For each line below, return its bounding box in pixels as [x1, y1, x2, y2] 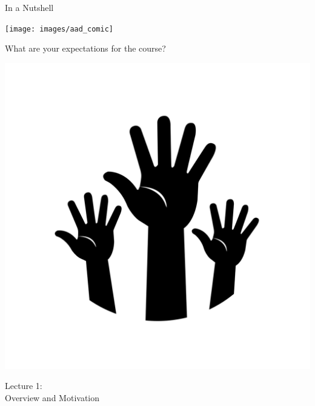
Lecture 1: [5, 379, 42, 392]
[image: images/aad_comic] [5, 24, 113, 33]
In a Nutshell [5, 1, 54, 13]
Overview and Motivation [5, 391, 100, 404]
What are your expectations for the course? [5, 42, 166, 55]
